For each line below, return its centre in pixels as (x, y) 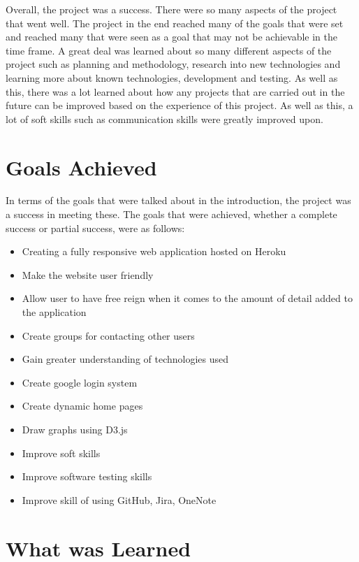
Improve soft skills (61, 453)
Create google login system (80, 382)
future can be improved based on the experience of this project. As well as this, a (179, 105)
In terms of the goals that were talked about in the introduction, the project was (178, 200)
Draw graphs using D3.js (75, 429)
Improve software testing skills (87, 476)
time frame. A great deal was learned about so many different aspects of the (169, 50)
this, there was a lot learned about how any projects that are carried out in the (175, 91)
